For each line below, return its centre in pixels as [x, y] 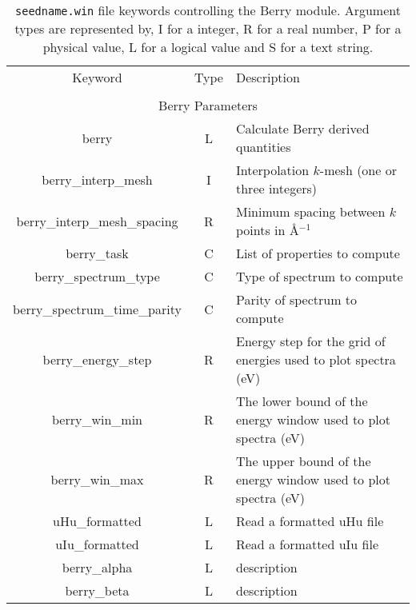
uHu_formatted [97, 521]
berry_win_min [97, 419]
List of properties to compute [318, 253]
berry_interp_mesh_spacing [97, 221]
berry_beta [97, 590]
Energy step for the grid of [310, 341]
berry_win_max [97, 479]
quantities [263, 147]
